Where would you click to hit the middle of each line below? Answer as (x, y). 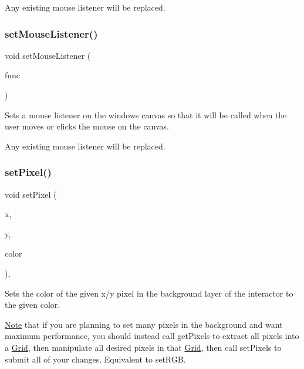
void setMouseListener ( (48, 55)
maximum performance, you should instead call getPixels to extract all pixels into (152, 336)
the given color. (33, 305)
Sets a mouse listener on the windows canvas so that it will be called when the (146, 114)
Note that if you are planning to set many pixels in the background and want (144, 324)
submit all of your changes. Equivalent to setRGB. (95, 359)
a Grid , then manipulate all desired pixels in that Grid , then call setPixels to (143, 347)
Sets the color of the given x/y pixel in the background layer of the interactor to (149, 293)
